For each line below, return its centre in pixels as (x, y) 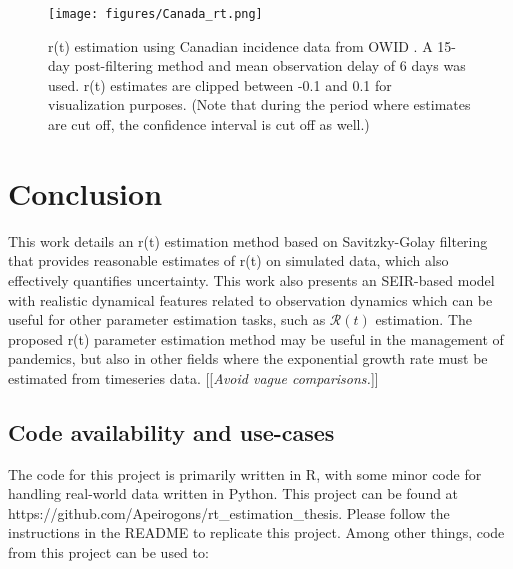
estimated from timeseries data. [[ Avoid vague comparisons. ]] (193, 377)
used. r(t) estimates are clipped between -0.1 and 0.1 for (220, 84)
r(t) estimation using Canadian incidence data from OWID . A (240, 45)
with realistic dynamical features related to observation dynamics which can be (250, 299)
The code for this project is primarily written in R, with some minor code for (245, 473)
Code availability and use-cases (171, 431)
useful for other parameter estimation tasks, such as (167, 319)
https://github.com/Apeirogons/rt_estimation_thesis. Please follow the (229, 512)
